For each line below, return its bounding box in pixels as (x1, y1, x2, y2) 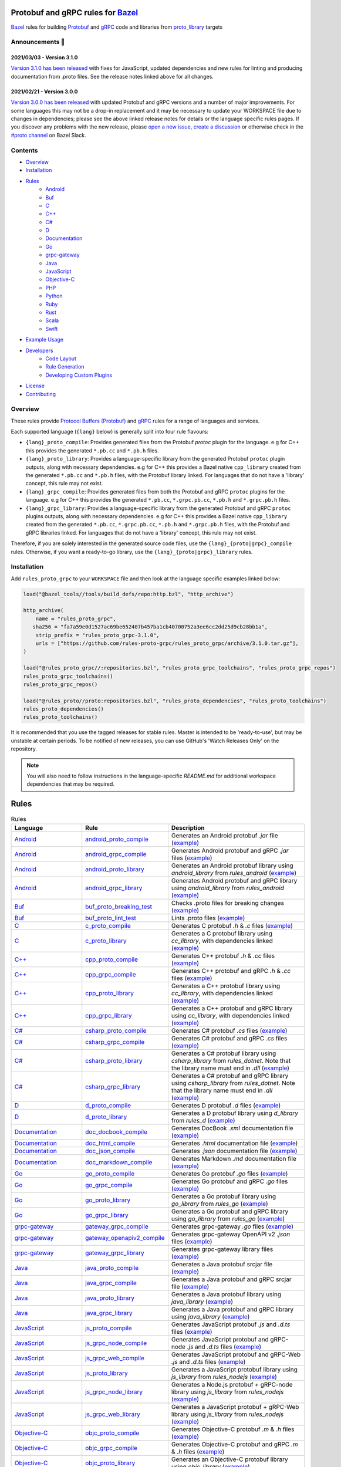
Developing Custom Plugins (45, 371, 113, 378)
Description (171, 823, 205, 831)
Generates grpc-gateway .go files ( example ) (171, 1222, 293, 1231)
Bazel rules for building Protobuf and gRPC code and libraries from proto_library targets (11, 23, 223, 31)
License (25, 382, 45, 390)
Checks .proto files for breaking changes (171, 898, 285, 907)
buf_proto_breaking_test (85, 902, 153, 911)
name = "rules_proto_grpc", (35, 615, 117, 622)
